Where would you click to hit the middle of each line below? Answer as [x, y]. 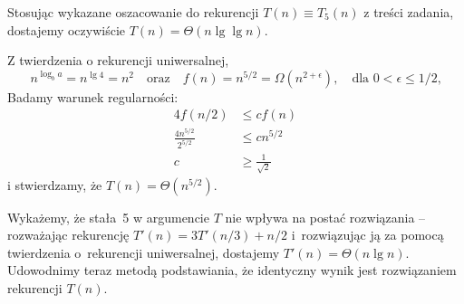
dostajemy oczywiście [67, 29]
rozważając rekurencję [68, 235]
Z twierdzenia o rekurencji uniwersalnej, [118, 60]
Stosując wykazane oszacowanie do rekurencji [133, 12]
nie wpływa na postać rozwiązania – [325, 217]
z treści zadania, [409, 12]
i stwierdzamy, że [55, 184]
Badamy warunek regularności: [93, 96]
